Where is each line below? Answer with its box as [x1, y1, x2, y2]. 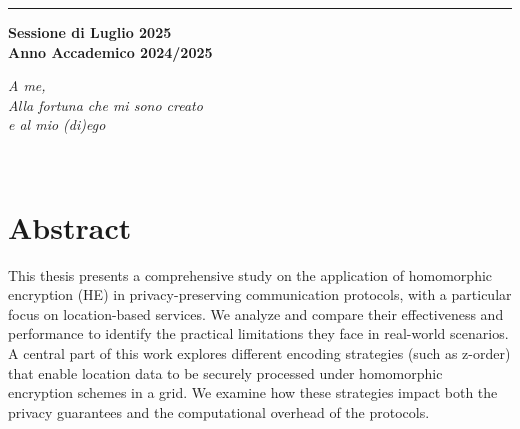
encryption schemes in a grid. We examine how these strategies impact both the [8, 382, 498, 403]
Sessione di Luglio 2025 [8, 22, 172, 42]
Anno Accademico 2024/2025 [8, 41, 213, 62]
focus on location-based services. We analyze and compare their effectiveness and [8, 303, 504, 324]
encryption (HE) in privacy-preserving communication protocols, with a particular [8, 284, 512, 305]
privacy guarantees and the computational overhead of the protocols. [8, 401, 430, 422]
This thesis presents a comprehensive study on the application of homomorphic [8, 264, 493, 285]
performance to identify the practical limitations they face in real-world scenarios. [8, 323, 509, 344]
